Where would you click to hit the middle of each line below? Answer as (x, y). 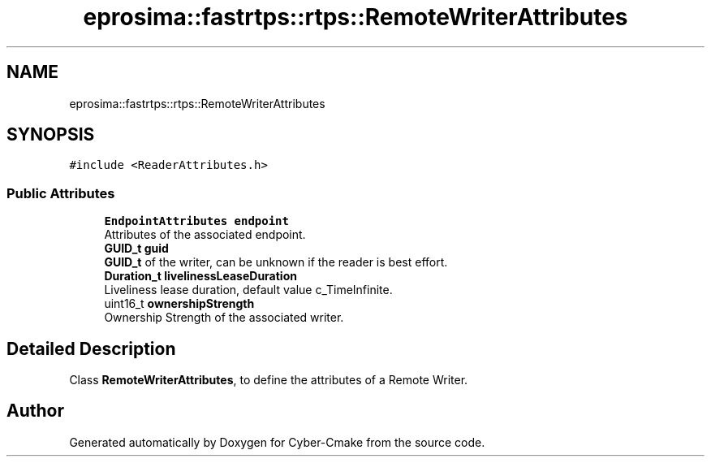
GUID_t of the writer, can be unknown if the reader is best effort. (276, 262)
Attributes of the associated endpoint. (205, 235)
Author (35, 411)
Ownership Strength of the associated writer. (224, 318)
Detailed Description (91, 348)
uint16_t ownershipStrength (179, 304)
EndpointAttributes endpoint (196, 221)
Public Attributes (61, 193)
